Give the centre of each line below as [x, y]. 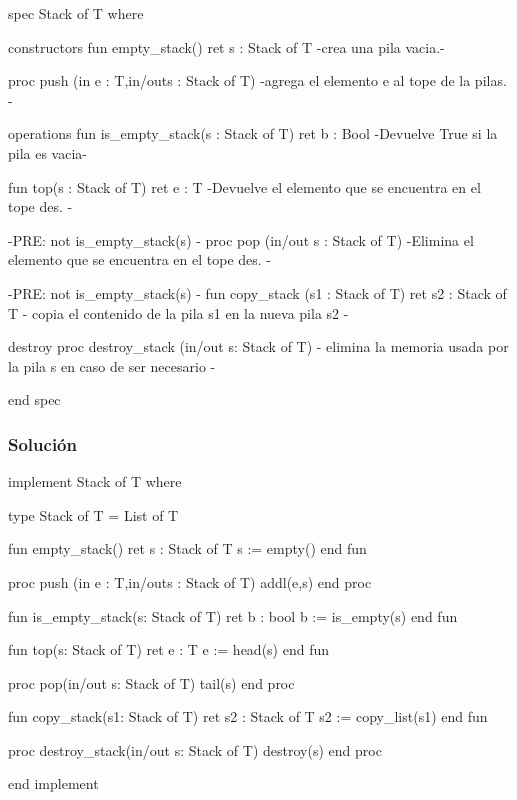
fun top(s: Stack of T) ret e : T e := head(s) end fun [169, 649]
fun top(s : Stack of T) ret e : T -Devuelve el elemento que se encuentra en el [244, 186]
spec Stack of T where [76, 13]
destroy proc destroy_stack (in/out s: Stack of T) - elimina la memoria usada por [258, 346]
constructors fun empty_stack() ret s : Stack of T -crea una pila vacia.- [226, 46]
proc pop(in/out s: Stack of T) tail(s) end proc [151, 682]
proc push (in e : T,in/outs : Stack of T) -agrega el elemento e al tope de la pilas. [257, 80]
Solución [42, 443]
